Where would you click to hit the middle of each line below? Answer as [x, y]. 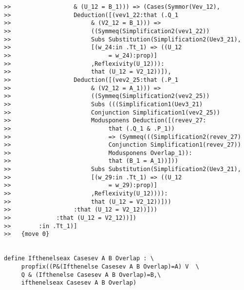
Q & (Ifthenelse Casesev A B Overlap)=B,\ [91, 275]
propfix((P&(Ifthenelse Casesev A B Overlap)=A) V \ [110, 267]
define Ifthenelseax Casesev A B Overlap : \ [79, 259]
